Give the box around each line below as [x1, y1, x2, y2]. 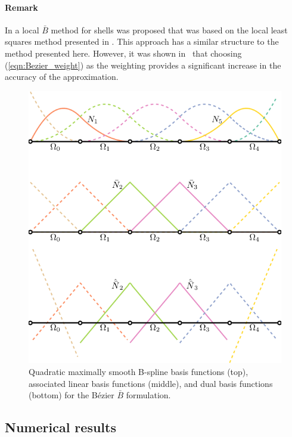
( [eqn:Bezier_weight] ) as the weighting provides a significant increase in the [5, 58, 281, 71]
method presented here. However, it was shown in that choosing [5, 47, 242, 59]
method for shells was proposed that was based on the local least [51, 23, 288, 36]
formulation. [126, 389, 171, 401]
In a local [5, 23, 39, 36]
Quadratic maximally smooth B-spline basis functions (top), [29, 365, 248, 377]
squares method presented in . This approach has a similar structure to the [5, 35, 279, 48]
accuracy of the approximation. [5, 70, 119, 83]
